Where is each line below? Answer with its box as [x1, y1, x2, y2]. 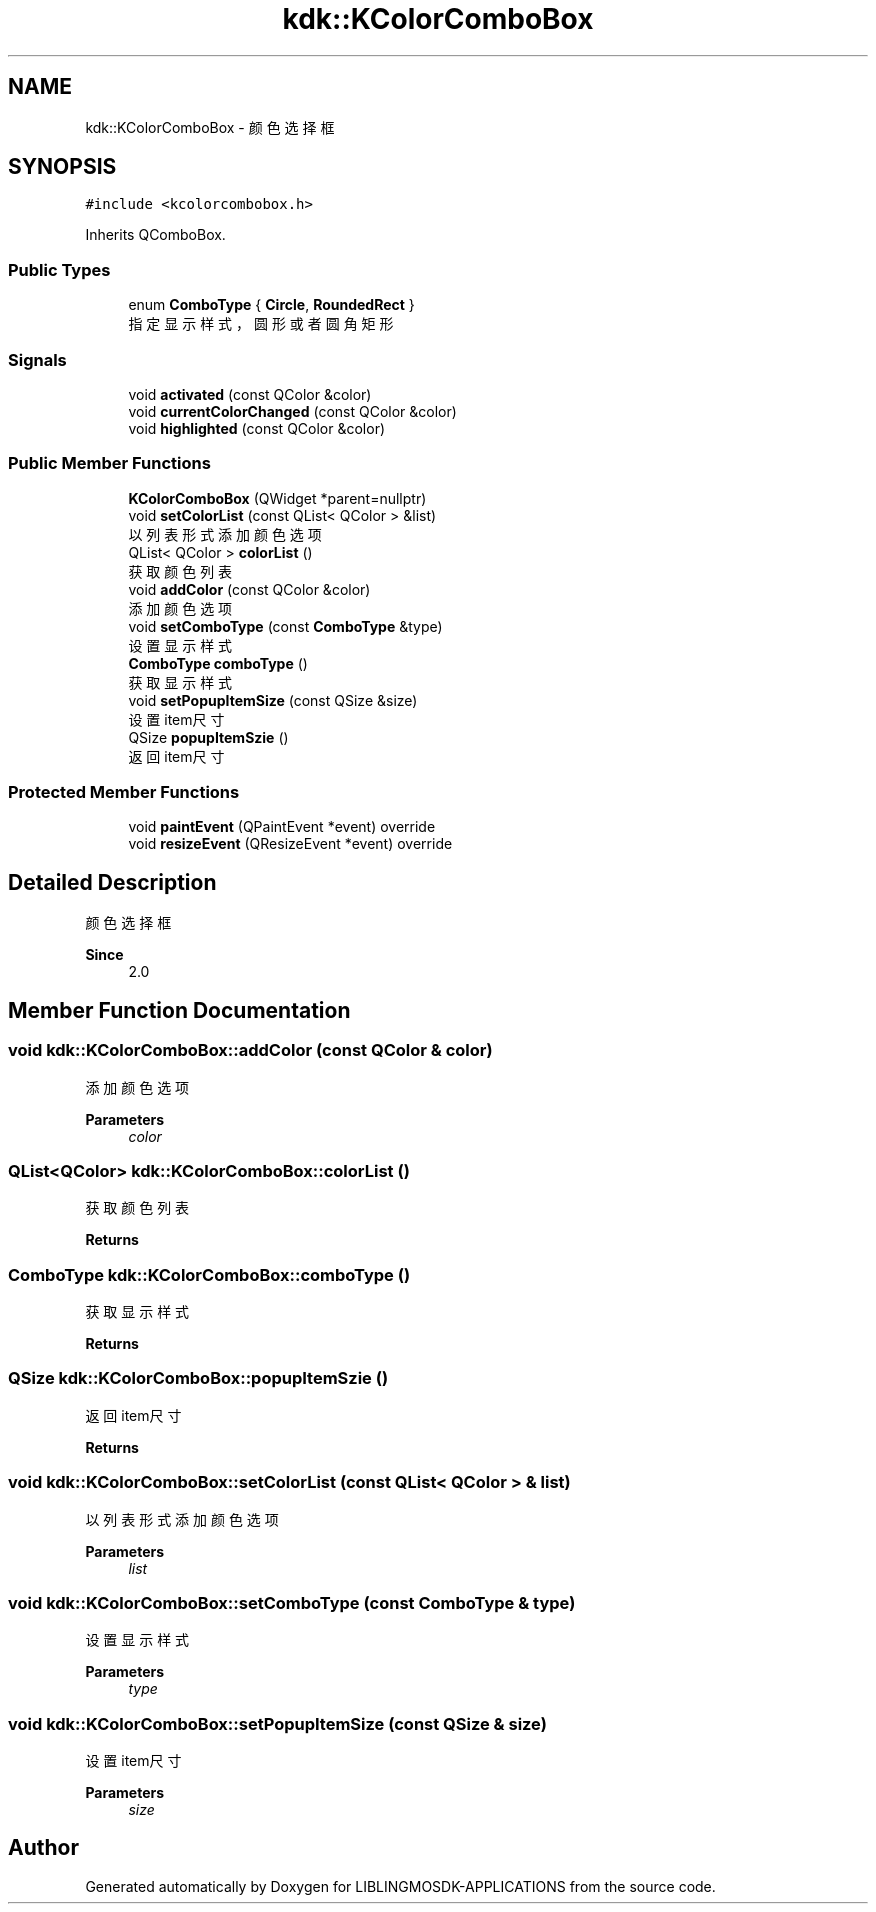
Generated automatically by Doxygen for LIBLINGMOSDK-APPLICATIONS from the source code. [85, 1877, 716, 1895]
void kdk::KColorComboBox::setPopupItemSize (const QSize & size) [8, 1713, 547, 1734]
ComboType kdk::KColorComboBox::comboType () [8, 1264, 411, 1285]
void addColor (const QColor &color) [128, 580, 371, 598]
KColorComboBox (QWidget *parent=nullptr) [128, 489, 427, 507]
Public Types [8, 259, 111, 280]
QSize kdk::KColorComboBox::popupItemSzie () [8, 1368, 389, 1389]
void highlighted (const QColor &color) [128, 419, 386, 437]
